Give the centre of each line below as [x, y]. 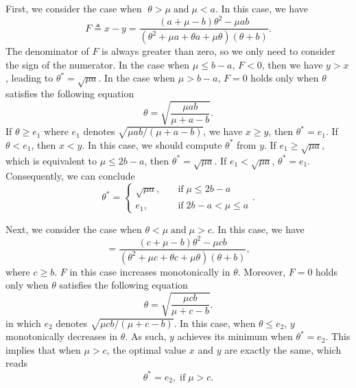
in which [23, 323]
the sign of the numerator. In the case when [98, 64]
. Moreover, [262, 271]
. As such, [146, 336]
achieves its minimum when [235, 336]
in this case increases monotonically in [150, 271]
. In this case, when [215, 323]
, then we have [292, 64]
